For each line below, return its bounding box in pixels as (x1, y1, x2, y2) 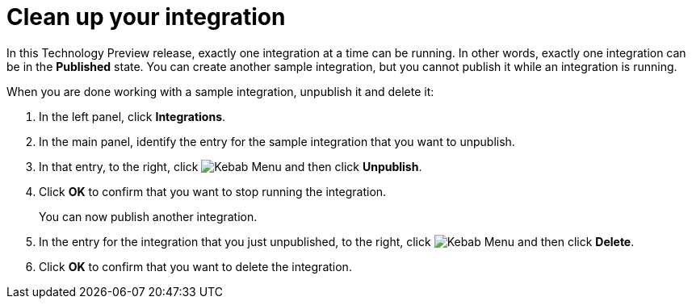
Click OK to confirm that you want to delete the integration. (39, 259, 352, 274)
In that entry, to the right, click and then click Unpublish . (39, 159, 422, 173)
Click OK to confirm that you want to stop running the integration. (39, 184, 387, 198)
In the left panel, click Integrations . (39, 109, 226, 123)
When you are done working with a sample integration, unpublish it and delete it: (6, 84, 434, 98)
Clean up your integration (6, 3, 286, 31)
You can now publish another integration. (39, 209, 258, 224)
